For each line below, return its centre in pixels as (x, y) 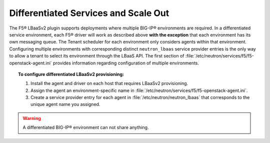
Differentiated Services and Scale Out (89, 13)
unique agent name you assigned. (65, 104)
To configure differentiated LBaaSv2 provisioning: (71, 74)
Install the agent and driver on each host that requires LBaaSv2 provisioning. (109, 83)
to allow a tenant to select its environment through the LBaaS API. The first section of (97, 56)
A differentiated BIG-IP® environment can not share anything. (86, 127)
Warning (32, 118)
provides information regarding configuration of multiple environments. (126, 63)
